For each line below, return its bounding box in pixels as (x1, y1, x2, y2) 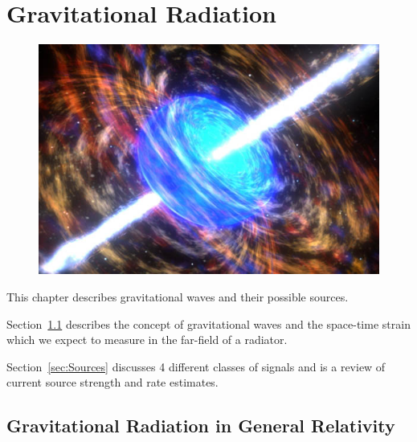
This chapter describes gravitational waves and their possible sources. (6, 289, 349, 305)
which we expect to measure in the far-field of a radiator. (6, 331, 288, 348)
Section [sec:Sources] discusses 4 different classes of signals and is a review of (6, 358, 386, 374)
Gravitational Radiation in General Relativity (6, 413, 395, 438)
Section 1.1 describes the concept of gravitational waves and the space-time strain (6, 315, 411, 332)
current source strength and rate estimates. (6, 374, 219, 391)
